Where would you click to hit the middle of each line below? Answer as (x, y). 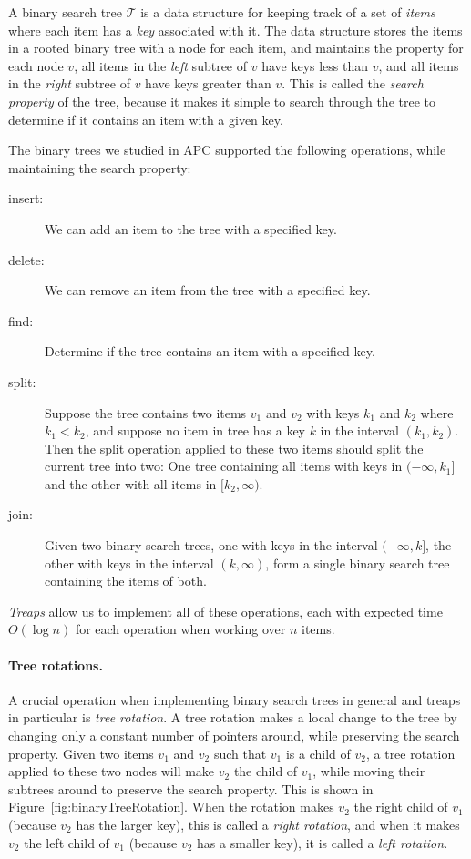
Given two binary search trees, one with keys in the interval (211, 545)
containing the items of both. (126, 581)
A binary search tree (66, 12)
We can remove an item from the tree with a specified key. (208, 290)
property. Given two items (81, 753)
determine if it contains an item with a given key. (146, 119)
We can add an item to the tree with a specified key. (191, 228)
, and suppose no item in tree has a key (195, 430)
